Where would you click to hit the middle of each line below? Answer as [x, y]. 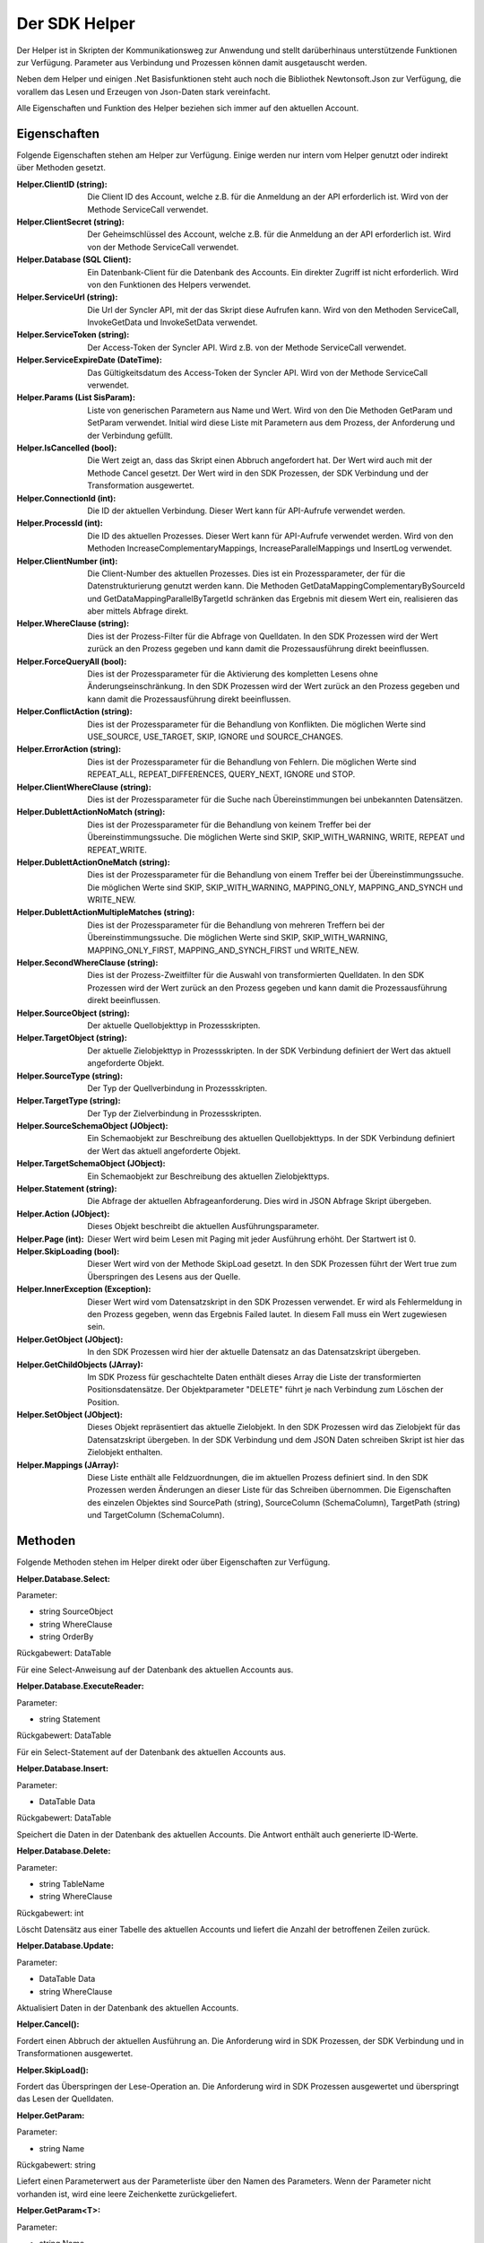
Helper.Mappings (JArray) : [68, 1465]
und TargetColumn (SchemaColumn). [156, 1515]
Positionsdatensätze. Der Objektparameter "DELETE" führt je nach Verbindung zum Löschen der [265, 1390]
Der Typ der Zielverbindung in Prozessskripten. [174, 1113]
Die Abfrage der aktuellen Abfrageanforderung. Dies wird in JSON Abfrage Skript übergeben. [259, 1201]
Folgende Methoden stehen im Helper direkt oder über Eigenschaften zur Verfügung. [173, 1562]
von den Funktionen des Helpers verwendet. [169, 284]
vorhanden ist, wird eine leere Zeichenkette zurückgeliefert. [127, 2194]
